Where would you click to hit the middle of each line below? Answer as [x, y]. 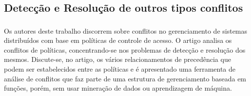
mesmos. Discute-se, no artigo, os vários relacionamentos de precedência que [117, 59]
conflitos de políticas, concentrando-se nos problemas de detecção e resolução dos [125, 49]
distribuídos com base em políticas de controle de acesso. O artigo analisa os [118, 40]
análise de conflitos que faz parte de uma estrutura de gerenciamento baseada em [125, 78]
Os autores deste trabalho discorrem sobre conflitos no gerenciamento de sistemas [126, 30]
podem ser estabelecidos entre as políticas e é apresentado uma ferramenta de [120, 69]
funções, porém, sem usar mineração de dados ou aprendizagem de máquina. [118, 88]
